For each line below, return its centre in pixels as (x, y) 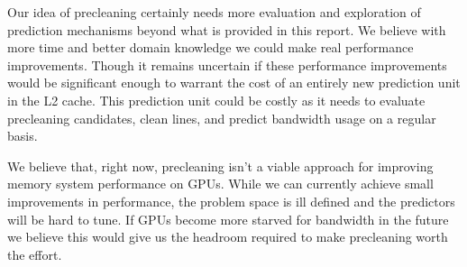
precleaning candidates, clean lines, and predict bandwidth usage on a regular (222, 118)
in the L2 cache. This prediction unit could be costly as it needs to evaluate (216, 100)
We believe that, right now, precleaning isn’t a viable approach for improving (220, 166)
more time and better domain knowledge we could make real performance (211, 47)
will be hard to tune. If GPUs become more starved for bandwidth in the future (228, 219)
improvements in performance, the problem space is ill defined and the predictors (231, 201)
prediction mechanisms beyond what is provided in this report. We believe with (227, 29)
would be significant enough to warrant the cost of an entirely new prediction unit (234, 83)
